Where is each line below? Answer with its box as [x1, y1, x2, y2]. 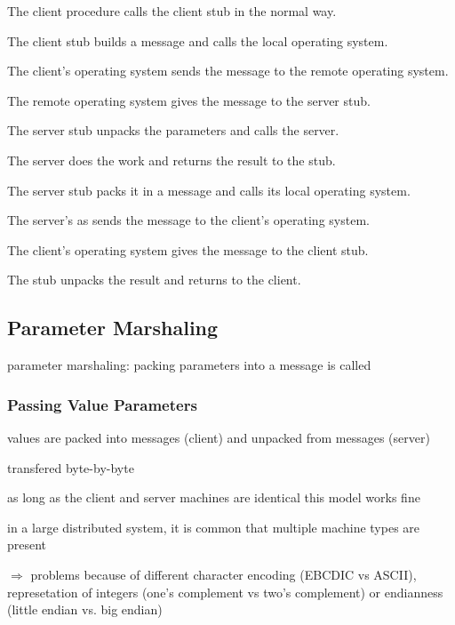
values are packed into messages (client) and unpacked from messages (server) [7, 428, 430, 446]
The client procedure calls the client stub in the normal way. [7, 2, 337, 20]
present [7, 535, 47, 554]
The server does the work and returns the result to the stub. [7, 150, 336, 169]
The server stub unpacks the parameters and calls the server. [7, 121, 339, 140]
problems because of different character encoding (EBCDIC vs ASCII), [30, 565, 417, 583]
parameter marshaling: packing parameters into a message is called [7, 356, 371, 374]
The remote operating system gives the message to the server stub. [7, 91, 371, 109]
